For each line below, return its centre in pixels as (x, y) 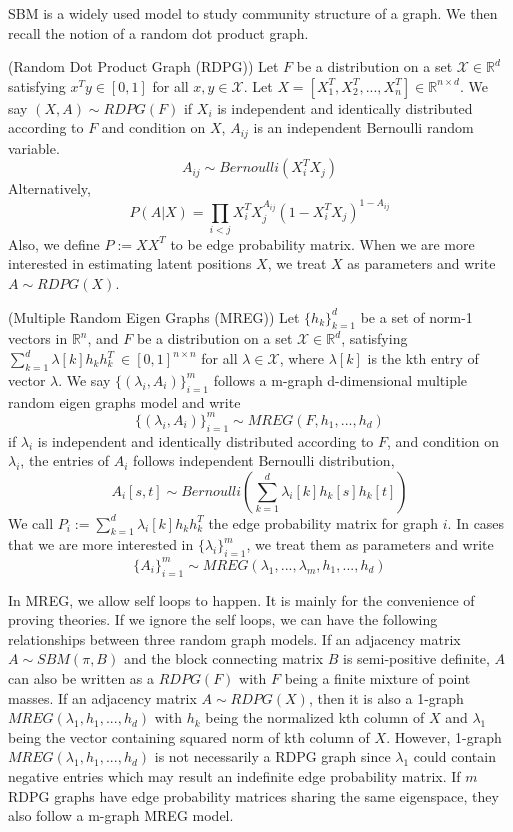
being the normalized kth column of (315, 717)
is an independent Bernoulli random (363, 127)
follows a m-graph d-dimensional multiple (340, 379)
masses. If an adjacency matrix (102, 697)
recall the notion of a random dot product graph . (158, 32)
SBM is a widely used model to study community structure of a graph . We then (253, 13)
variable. (34, 147)
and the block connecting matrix (223, 658)
